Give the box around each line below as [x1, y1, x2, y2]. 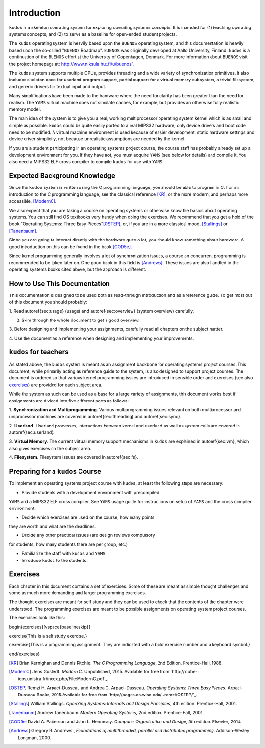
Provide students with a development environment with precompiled [21, 489, 159, 495]
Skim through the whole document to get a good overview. [21, 317, 140, 323]
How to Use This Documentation [9, 279, 110, 288]
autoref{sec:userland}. [9, 429, 55, 435]
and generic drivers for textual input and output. [9, 83, 106, 89]
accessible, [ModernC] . [9, 198, 57, 204]
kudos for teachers [9, 348, 69, 356]
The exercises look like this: [9, 615, 65, 621]
